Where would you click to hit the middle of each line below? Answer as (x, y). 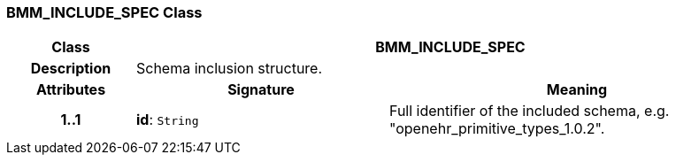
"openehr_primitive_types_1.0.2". (497, 129)
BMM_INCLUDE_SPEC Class (104, 12)
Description (71, 69)
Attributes (71, 90)
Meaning (577, 90)
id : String (167, 120)
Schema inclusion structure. (229, 69)
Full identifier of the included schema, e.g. (529, 111)
